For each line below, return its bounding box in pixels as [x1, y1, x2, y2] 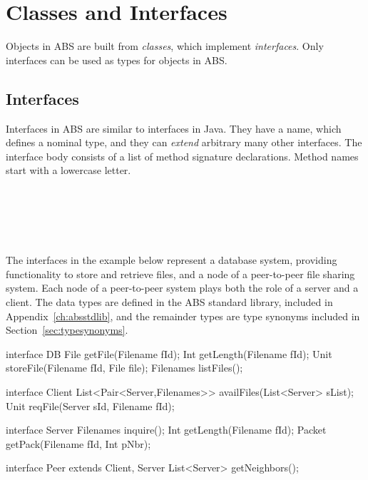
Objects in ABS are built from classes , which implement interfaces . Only [6, 39, 324, 53]
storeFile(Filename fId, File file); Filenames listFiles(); [6, 360, 243, 375]
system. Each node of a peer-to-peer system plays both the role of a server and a [6, 280, 359, 295]
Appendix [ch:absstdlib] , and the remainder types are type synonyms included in [6, 308, 360, 323]
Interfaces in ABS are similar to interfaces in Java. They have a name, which [6, 121, 342, 136]
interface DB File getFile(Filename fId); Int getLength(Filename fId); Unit [6, 346, 332, 361]
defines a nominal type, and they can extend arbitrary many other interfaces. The [6, 135, 362, 150]
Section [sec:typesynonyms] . [6, 322, 128, 337]
